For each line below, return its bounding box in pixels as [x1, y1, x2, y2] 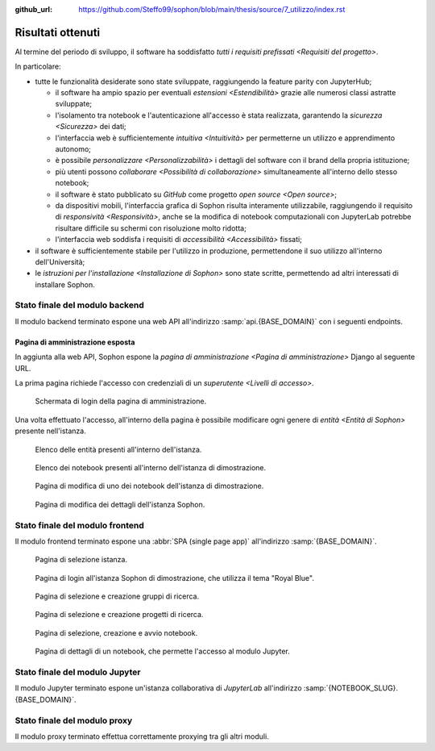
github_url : [14, 5, 52, 14]
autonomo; [55, 144, 92, 154]
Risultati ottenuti [14, 25, 101, 40]
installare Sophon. [35, 279, 96, 290]
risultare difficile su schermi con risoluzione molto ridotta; [55, 223, 247, 233]
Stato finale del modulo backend [14, 299, 144, 311]
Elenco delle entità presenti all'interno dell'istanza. [35, 444, 202, 454]
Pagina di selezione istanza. [35, 555, 128, 565]
